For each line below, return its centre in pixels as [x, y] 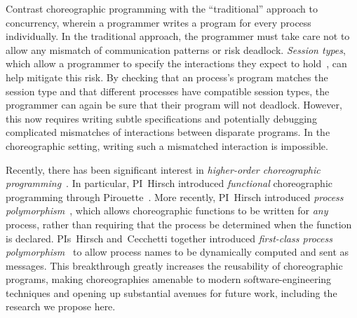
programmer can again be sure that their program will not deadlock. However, [174, 105]
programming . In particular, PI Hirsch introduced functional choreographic [169, 183]
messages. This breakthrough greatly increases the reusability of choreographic [174, 265]
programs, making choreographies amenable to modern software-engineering [169, 279]
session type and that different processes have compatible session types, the [168, 91]
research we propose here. [61, 306]
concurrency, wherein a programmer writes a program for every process [159, 22]
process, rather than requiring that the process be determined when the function [179, 224]
